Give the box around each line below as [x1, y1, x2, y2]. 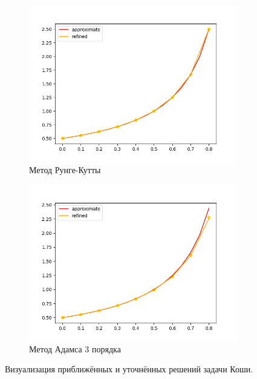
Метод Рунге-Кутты [29, 163, 101, 176]
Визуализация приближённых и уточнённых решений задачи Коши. [5, 363, 253, 375]
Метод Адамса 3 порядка [29, 342, 121, 355]
